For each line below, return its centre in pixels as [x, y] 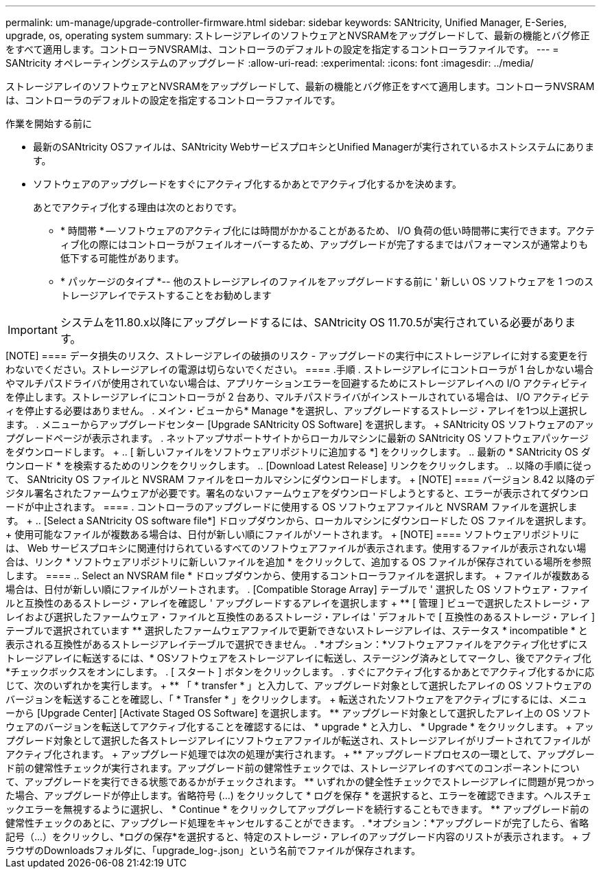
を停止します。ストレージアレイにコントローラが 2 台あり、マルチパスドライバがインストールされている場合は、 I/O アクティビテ [298, 397]
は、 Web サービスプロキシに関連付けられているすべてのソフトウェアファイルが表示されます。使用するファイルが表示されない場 [296, 548]
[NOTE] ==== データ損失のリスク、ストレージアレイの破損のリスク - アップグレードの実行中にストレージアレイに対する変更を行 [296, 356]
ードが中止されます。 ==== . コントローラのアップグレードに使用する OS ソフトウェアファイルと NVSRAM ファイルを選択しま [292, 507]
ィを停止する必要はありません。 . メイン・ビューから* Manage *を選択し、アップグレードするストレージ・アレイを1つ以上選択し [297, 411]
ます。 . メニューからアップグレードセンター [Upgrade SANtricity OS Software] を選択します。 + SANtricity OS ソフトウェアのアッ [300, 424]
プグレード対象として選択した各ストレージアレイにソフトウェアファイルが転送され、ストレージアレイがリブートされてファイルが [298, 740]
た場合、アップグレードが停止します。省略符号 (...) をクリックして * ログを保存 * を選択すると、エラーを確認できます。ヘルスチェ [299, 795]
